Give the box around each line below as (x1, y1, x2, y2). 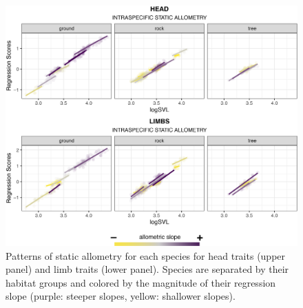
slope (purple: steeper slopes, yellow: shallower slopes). (6, 289, 236, 303)
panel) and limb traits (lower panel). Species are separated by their (6, 262, 289, 276)
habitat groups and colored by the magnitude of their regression (6, 275, 276, 289)
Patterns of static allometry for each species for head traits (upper (6, 248, 286, 263)
